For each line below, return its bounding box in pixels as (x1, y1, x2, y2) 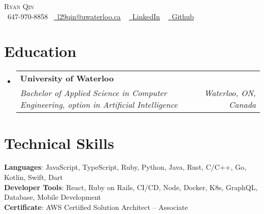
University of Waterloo (20, 72, 114, 84)
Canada (228, 99, 256, 111)
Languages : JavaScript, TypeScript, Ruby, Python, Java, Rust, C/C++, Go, (4, 162, 246, 172)
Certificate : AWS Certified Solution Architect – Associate (4, 201, 188, 212)
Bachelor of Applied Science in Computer (20, 87, 167, 99)
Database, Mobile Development (4, 192, 102, 202)
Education (4, 41, 77, 62)
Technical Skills (4, 132, 114, 153)
